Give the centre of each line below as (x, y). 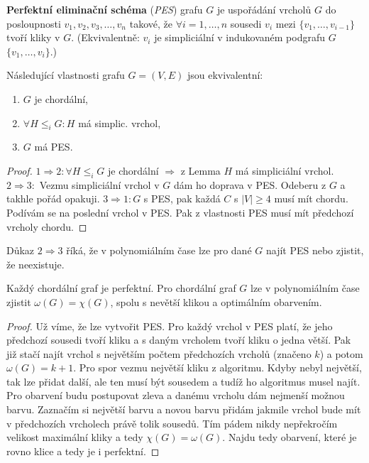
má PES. (54, 147)
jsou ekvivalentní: (225, 75)
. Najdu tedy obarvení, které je (290, 437)
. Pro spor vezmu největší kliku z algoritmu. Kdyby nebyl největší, (217, 367)
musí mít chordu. (311, 198)
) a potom (341, 353)
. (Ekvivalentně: (105, 37)
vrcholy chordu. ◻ (47, 226)
